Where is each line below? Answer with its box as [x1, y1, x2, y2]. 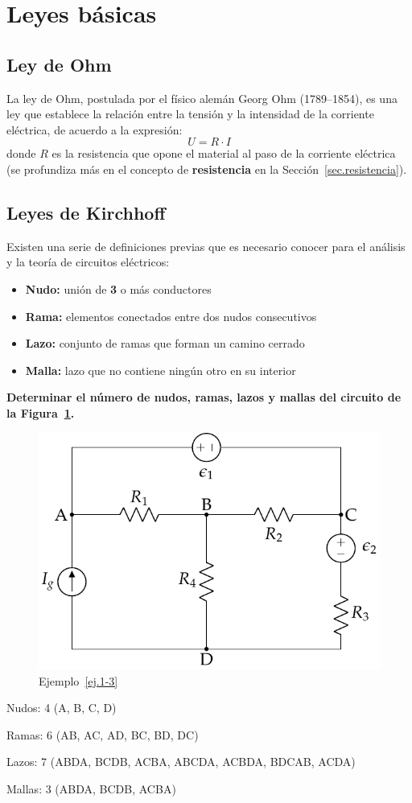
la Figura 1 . [6, 404, 75, 421]
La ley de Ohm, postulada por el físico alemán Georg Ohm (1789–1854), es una [6, 89, 398, 106]
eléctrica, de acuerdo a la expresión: [6, 121, 183, 138]
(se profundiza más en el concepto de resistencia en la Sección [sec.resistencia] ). [6, 160, 407, 177]
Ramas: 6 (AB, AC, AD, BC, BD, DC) [6, 726, 199, 743]
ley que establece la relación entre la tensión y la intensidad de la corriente [6, 105, 374, 122]
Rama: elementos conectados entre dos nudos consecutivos [25, 307, 317, 324]
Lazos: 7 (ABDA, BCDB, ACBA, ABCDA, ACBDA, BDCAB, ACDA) [6, 753, 356, 770]
